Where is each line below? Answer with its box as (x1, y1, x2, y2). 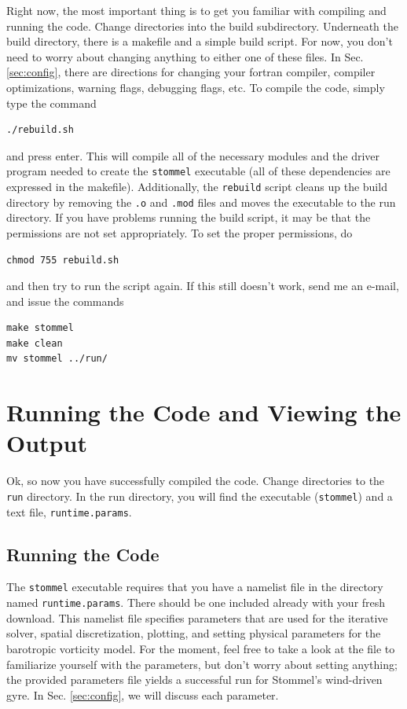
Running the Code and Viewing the (6, 396, 401, 428)
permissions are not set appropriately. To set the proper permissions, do (6, 224, 353, 241)
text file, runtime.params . (6, 503, 132, 520)
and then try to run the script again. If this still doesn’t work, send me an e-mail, (6, 277, 399, 294)
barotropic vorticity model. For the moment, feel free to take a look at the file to (6, 640, 395, 656)
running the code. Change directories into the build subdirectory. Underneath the (6, 17, 399, 34)
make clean (6, 337, 63, 349)
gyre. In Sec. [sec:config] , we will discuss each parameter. (6, 686, 279, 703)
